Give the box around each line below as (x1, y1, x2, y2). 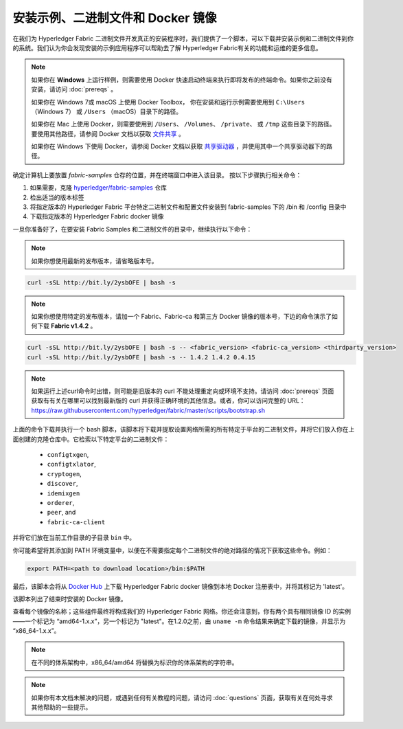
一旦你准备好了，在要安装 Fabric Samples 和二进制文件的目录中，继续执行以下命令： (12, 225, 253, 233)
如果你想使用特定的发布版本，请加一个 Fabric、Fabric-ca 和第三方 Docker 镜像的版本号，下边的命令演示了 (31, 312, 332, 320)
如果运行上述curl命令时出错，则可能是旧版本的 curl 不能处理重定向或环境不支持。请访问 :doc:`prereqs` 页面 (31, 387, 334, 395)
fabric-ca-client (47, 518, 106, 526)
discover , (47, 480, 78, 488)
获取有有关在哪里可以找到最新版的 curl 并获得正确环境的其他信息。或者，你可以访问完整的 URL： (31, 396, 306, 405)
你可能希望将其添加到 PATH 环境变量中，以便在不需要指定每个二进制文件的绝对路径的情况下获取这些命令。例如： (12, 546, 332, 554)
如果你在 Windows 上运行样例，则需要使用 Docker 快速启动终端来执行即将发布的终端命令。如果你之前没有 (31, 76, 333, 84)
